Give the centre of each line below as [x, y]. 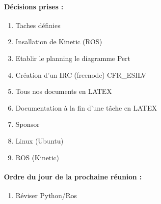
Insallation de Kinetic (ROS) [59, 42]
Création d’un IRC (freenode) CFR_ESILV [81, 74]
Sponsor [27, 124]
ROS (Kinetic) [37, 157]
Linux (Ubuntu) [40, 140]
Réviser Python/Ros [46, 195]
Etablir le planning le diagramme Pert [73, 58]
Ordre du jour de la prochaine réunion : [73, 176]
